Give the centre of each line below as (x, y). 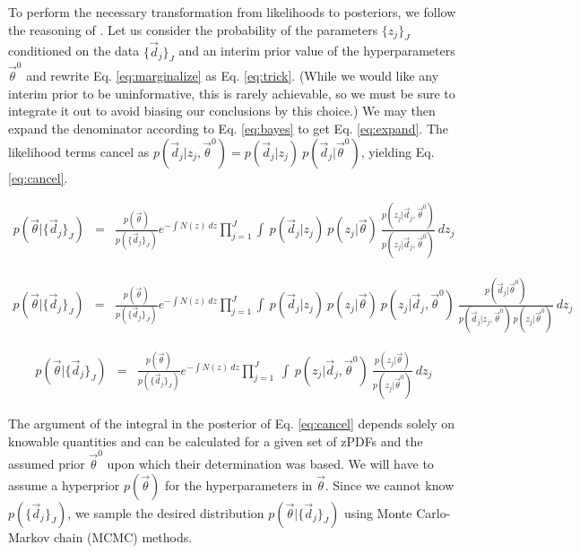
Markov (29, 536)
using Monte (378, 512)
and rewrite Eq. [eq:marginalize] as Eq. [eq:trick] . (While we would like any (233, 76)
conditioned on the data (74, 51)
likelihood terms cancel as (79, 151)
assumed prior (47, 463)
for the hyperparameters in (238, 484)
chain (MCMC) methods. (123, 536)
